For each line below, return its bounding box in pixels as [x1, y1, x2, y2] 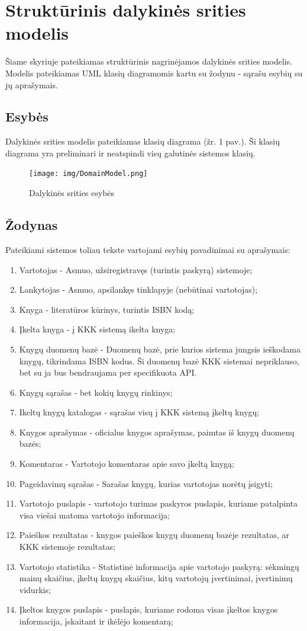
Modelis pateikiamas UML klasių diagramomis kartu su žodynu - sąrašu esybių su [5, 66, 303, 79]
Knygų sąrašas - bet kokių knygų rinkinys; [19, 386, 173, 398]
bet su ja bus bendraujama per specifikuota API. [19, 366, 197, 379]
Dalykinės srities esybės [29, 187, 115, 199]
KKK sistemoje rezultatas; [19, 540, 115, 553]
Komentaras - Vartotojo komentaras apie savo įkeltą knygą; [19, 457, 234, 470]
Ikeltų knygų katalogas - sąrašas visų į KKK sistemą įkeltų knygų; [19, 406, 260, 418]
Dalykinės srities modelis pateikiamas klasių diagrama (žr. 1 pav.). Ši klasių [5, 135, 280, 148]
